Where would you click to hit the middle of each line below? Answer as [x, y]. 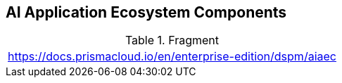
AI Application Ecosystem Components [146, 12]
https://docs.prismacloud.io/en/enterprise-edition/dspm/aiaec [172, 57]
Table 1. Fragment [172, 40]
